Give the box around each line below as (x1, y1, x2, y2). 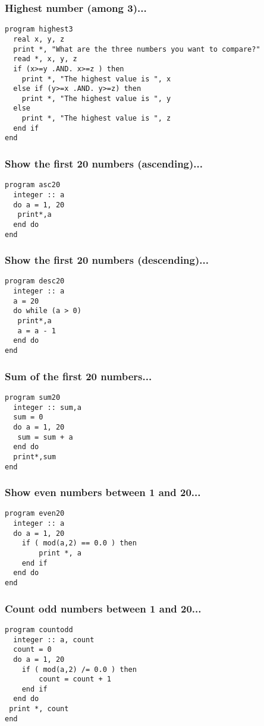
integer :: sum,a (13, 403, 81, 412)
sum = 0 (13, 413, 43, 422)
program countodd (5, 625, 73, 634)
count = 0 (13, 645, 52, 654)
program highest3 (5, 25, 73, 34)
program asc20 (5, 181, 61, 190)
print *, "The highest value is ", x (21, 74, 171, 83)
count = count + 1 (39, 675, 111, 684)
